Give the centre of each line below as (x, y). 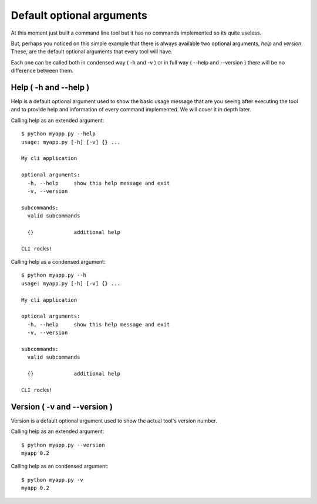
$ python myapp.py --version (63, 445)
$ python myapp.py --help (59, 134)
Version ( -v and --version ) (62, 406)
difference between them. (42, 71)
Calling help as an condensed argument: (60, 466)
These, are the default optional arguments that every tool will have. (92, 52)
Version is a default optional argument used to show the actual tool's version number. (114, 420)
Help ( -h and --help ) (50, 87)
